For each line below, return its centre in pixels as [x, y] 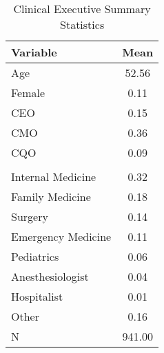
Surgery [30, 216]
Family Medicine [51, 196]
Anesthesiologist [50, 276]
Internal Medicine [54, 176]
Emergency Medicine [61, 236]
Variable [34, 52]
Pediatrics [35, 256]
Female [28, 93]
